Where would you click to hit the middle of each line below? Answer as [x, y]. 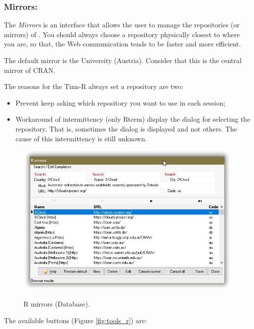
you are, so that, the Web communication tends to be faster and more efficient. [123, 44]
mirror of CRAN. [30, 70]
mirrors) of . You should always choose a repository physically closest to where [122, 34]
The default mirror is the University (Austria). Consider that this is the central [123, 60]
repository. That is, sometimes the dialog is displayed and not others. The [126, 128]
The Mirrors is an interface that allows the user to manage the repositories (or [122, 25]
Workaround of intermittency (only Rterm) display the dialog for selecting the [133, 119]
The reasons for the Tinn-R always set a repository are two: [94, 86]
